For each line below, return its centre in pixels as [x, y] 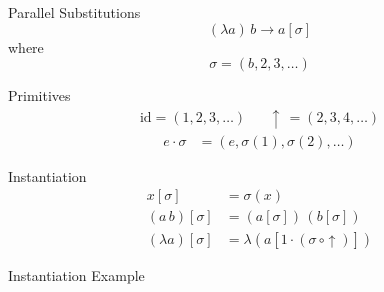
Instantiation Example [76, 274]
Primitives [39, 95]
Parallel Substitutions [74, 12]
